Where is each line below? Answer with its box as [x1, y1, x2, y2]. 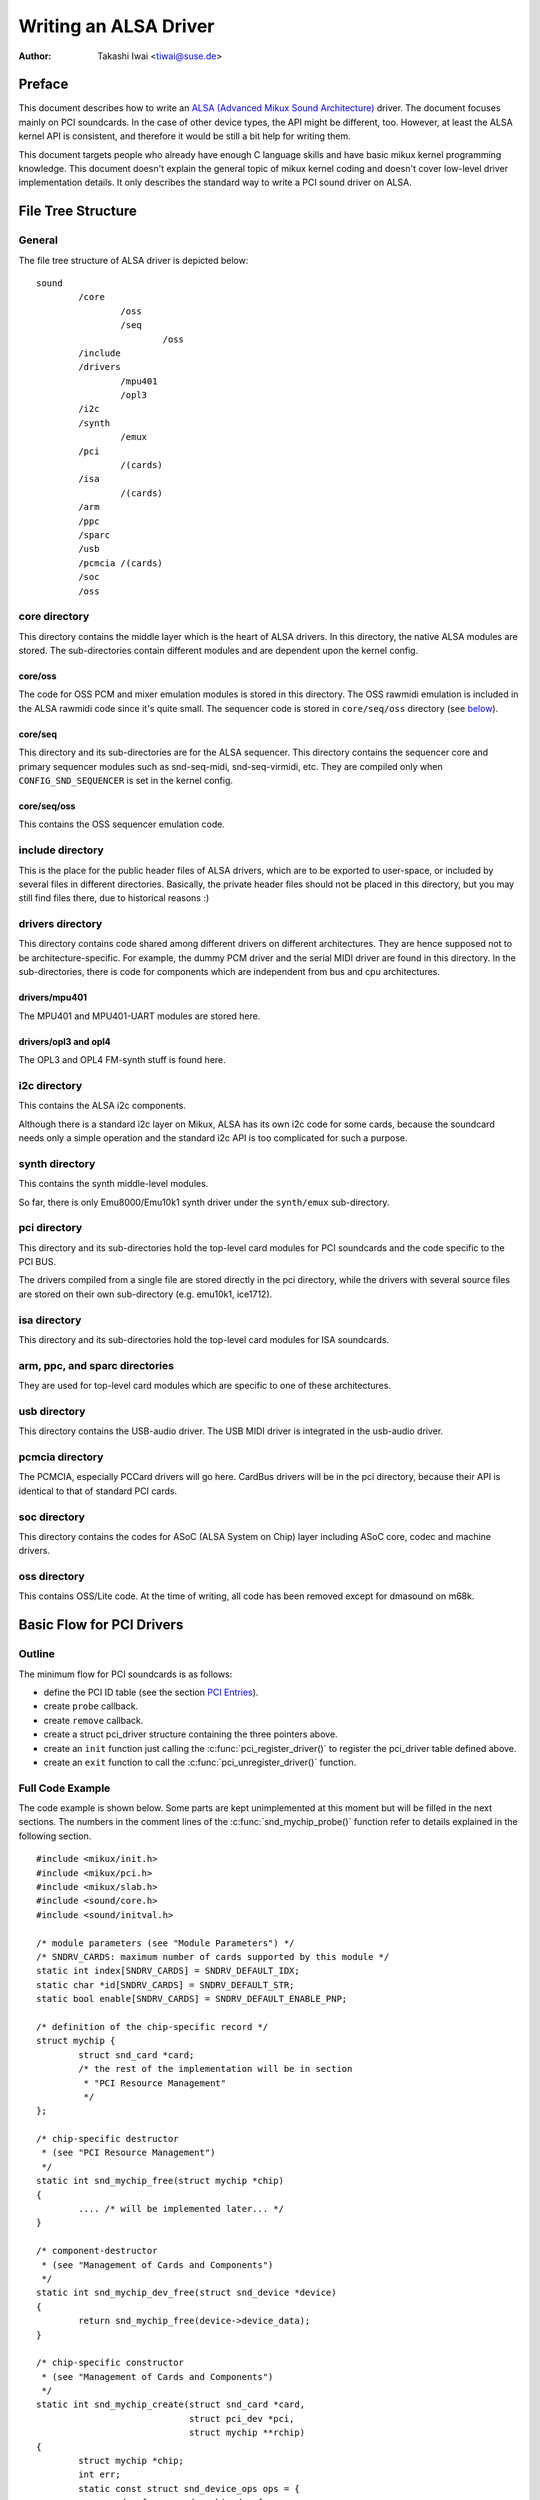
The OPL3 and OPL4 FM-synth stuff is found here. [18, 1054, 227, 1066]
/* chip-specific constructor [36, 2357, 185, 2369]
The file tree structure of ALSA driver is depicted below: [18, 254, 249, 266]
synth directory [18, 1156, 96, 1170]
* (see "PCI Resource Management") [41, 2147, 216, 2159]
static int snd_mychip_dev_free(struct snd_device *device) [36, 2287, 337, 2299]
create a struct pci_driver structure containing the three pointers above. [43, 1728, 339, 1740]
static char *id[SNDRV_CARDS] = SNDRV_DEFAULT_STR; [36, 1979, 295, 1990]
